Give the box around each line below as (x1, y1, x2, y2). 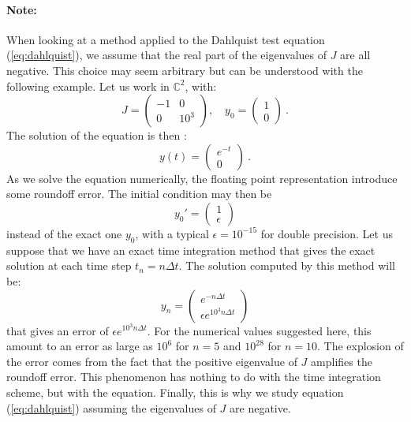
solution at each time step (6, 257, 132, 274)
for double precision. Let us (260, 225, 393, 241)
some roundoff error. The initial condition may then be (6, 185, 272, 202)
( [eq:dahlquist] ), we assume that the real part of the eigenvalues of (6, 47, 327, 63)
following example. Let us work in (6, 77, 170, 94)
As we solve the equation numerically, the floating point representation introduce (6, 170, 398, 186)
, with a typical (135, 225, 209, 241)
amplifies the (311, 353, 372, 369)
